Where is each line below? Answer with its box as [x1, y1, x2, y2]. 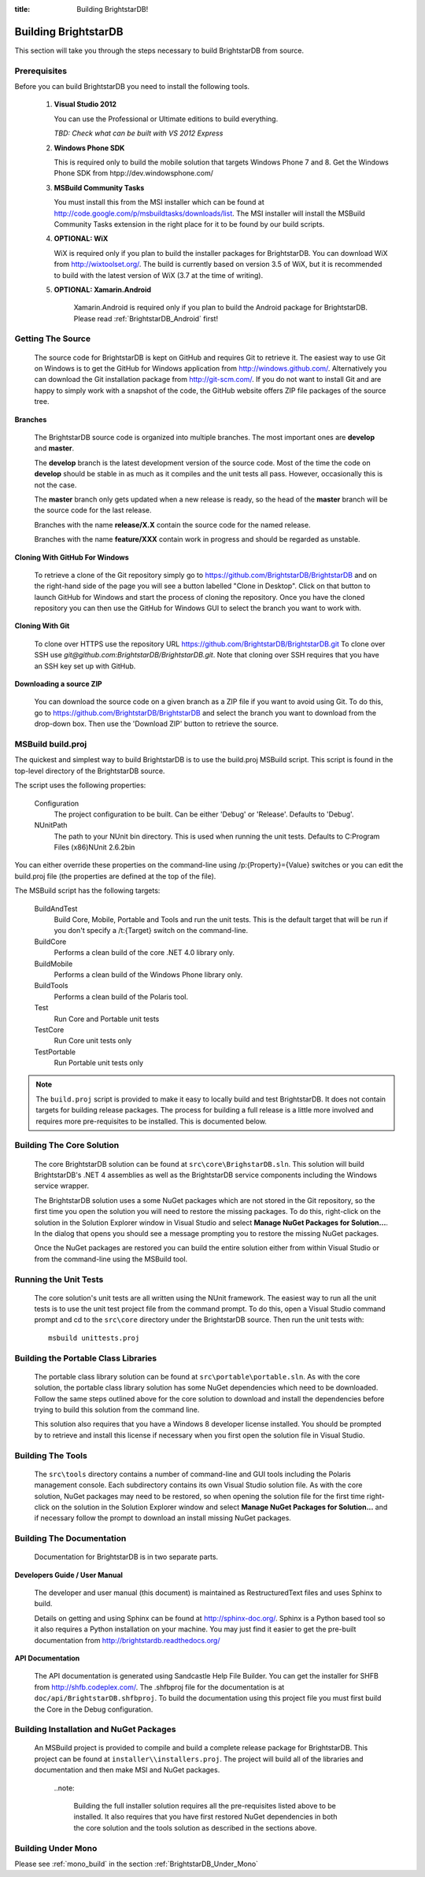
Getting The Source [14, 333, 91, 344]
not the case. [34, 480, 77, 490]
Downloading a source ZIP [14, 679, 102, 689]
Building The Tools [14, 1449, 88, 1461]
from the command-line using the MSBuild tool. [34, 1254, 188, 1264]
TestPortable [34, 1047, 76, 1057]
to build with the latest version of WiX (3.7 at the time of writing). [54, 270, 264, 280]
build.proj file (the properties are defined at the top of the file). [14, 871, 216, 881]
